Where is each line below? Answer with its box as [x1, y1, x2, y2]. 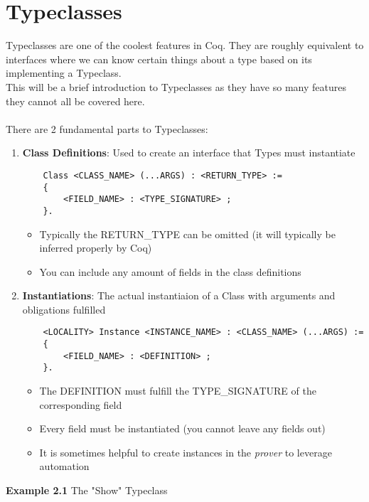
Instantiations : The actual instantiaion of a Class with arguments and [22, 288, 336, 303]
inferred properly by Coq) [39, 240, 152, 255]
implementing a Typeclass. [6, 65, 122, 80]
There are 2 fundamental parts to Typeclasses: [6, 121, 208, 136]
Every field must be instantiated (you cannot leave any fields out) [39, 421, 326, 436]
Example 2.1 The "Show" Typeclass [6, 483, 168, 498]
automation [39, 459, 90, 474]
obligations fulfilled [22, 301, 106, 316]
